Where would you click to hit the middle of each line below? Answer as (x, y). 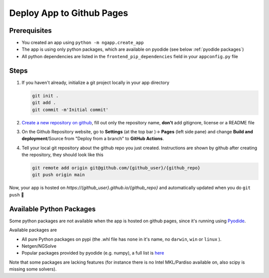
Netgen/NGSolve (39, 246)
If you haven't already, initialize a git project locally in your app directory (95, 83)
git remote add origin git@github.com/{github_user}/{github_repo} (116, 168)
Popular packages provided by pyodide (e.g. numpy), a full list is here (93, 253)
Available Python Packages (52, 209)
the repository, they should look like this (63, 155)
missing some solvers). (33, 269)
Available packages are (33, 230)
